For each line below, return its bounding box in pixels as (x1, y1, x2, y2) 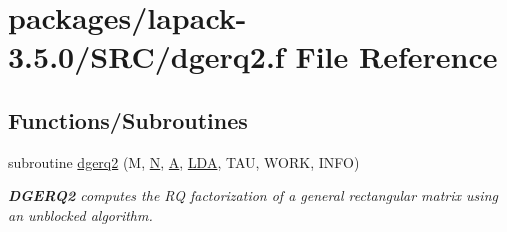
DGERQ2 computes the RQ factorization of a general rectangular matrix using (8, 185, 498, 206)
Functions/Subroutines (8, 104, 248, 135)
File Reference (295, 36, 498, 77)
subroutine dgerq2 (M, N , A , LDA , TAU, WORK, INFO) (8, 151, 360, 172)
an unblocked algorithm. (8, 204, 153, 225)
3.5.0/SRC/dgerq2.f (8, 36, 285, 77)
